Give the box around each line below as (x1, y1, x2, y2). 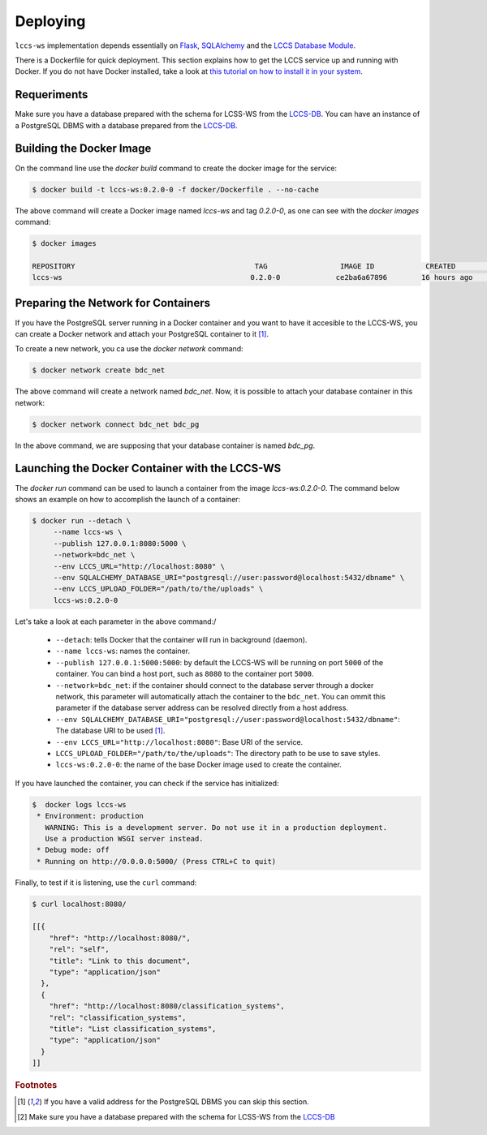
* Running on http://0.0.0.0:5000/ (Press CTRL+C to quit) (37, 857, 277, 866)
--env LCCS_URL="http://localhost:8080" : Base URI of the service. (55, 737, 304, 746)
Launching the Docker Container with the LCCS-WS (15, 462, 282, 475)
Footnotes (15, 1080, 58, 1091)
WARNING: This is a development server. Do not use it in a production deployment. (45, 823, 388, 832)
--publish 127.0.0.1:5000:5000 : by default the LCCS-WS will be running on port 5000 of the (55, 657, 384, 667)
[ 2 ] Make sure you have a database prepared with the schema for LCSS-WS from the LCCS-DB (17, 1111, 336, 1121)
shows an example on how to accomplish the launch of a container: (15, 494, 241, 504)
